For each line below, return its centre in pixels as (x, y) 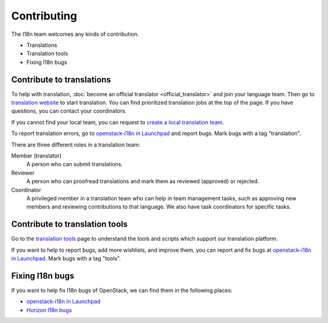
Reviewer (23, 173)
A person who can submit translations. (74, 164)
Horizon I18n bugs (49, 310)
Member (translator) (36, 156)
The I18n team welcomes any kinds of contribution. (75, 34)
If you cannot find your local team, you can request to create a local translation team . (118, 122)
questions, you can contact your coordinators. (69, 111)
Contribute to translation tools (69, 224)
